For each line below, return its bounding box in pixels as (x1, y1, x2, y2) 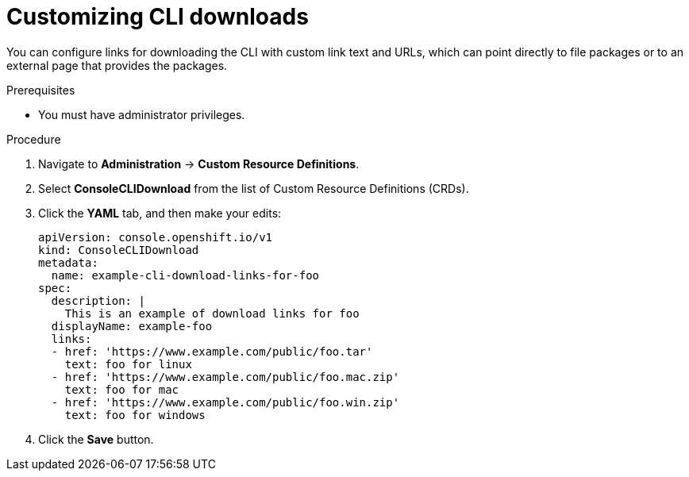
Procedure (6, 132, 61, 146)
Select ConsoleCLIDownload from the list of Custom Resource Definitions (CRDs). (38, 181, 469, 195)
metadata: (38, 256, 98, 269)
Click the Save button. (38, 432, 154, 446)
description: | (51, 294, 145, 307)
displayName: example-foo (51, 319, 213, 333)
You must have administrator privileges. (38, 107, 245, 121)
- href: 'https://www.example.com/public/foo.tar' (51, 344, 373, 358)
